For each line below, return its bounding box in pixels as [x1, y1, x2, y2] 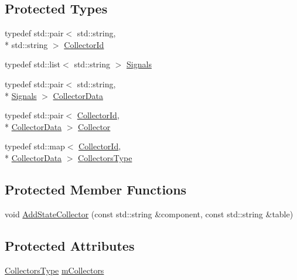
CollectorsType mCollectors [5, 264, 104, 276]
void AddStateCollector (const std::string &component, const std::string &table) [5, 207, 293, 220]
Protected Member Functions [5, 180, 187, 198]
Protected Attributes [5, 236, 135, 254]
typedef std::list [5, 58, 61, 70]
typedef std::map [5, 140, 65, 152]
